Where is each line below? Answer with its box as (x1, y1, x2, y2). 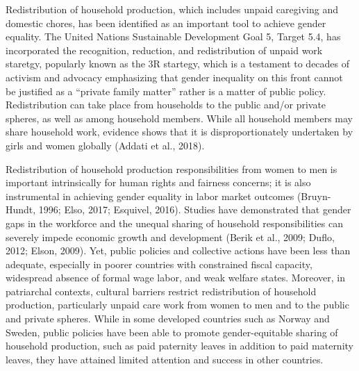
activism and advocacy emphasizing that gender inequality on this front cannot (6, 69, 343, 84)
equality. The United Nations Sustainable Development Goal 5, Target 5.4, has (6, 29, 341, 44)
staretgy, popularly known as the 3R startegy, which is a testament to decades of (6, 56, 350, 71)
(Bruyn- (297, 188, 331, 203)
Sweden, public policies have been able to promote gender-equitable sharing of (6, 324, 338, 339)
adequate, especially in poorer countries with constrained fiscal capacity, (6, 256, 312, 271)
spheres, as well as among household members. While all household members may (6, 110, 353, 125)
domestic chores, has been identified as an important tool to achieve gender (6, 15, 326, 30)
